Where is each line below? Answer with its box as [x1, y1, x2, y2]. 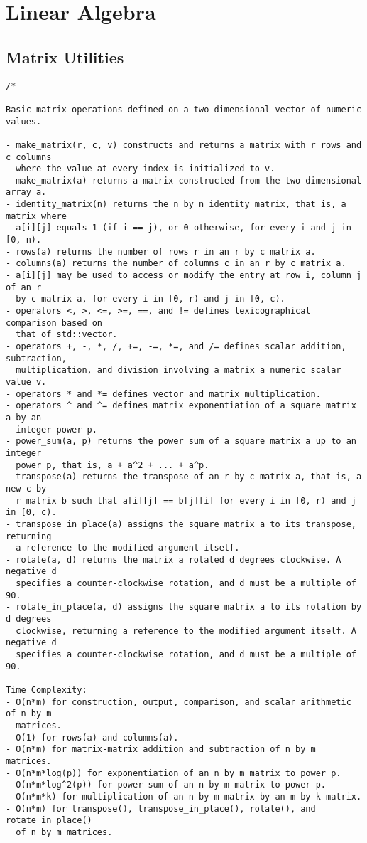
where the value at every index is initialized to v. [16, 164, 275, 174]
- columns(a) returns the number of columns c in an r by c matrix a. [6, 258, 346, 269]
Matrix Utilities [6, 46, 124, 68]
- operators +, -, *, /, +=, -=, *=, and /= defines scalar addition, [6, 341, 346, 352]
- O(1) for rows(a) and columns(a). [6, 732, 179, 743]
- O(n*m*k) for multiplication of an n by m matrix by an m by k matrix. [6, 791, 362, 802]
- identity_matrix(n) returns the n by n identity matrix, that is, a [6, 199, 346, 210]
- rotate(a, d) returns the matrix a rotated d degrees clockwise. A [6, 554, 341, 565]
